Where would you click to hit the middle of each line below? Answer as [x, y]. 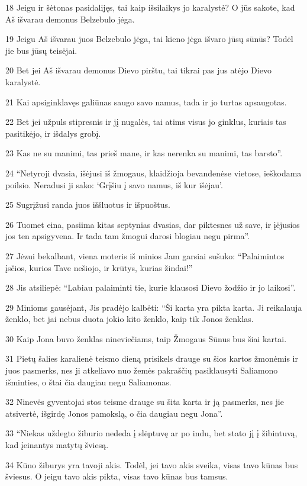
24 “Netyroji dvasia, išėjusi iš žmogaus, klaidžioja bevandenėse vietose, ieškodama [153, 173]
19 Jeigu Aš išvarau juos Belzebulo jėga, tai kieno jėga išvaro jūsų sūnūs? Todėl [149, 39]
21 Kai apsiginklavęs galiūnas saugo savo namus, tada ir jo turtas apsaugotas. [146, 102]
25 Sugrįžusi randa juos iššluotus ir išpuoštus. [88, 205]
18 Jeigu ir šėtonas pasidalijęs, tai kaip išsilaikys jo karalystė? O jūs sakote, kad [150, 7]
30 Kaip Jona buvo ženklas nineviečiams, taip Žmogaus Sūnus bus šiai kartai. [146, 338]
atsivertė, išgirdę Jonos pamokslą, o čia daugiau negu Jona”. [114, 413]
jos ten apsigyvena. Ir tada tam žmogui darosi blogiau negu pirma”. [127, 236]
